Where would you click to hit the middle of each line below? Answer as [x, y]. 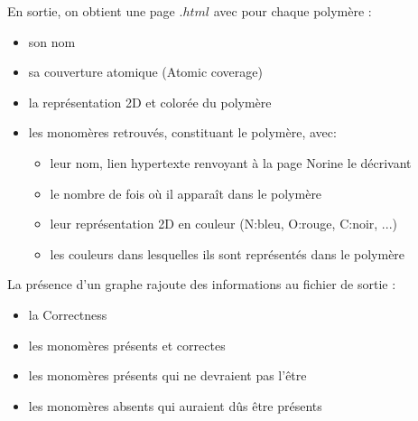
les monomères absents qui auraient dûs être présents [175, 405]
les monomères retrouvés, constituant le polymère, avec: [182, 132]
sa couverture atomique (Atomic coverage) [145, 72]
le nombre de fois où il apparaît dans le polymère [186, 193]
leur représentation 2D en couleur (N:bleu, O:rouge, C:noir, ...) [223, 224]
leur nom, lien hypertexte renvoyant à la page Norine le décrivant [231, 162]
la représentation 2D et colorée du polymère [150, 102]
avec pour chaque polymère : [293, 11]
